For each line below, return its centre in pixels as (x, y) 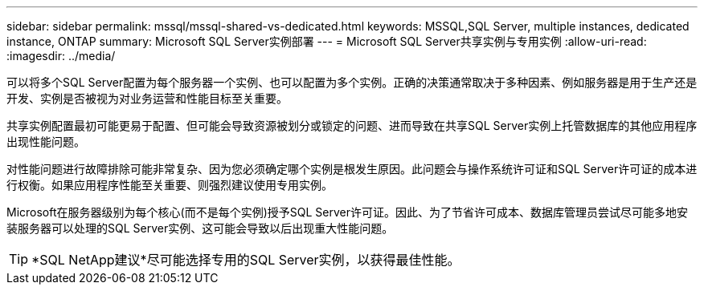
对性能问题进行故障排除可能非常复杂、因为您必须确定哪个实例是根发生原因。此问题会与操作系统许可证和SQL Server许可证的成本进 (352, 169)
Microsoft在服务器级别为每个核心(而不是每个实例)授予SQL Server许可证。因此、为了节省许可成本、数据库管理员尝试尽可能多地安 (347, 212)
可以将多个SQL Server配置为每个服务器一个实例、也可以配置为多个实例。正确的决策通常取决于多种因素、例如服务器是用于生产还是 (352, 82)
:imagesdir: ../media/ (61, 56)
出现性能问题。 (46, 141)
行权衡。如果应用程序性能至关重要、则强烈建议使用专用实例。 (170, 185)
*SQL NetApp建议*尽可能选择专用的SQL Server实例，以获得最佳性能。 (246, 260)
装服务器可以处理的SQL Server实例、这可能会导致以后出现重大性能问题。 (200, 228)
